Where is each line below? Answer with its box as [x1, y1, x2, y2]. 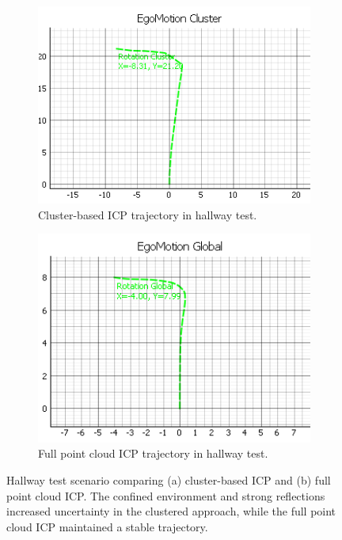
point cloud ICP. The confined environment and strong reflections [6, 487, 325, 504]
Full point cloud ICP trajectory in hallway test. [38, 445, 268, 462]
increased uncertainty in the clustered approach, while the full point [6, 503, 336, 519]
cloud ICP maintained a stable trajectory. [6, 518, 208, 534]
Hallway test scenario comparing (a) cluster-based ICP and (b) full [6, 471, 331, 488]
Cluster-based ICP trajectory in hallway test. [38, 206, 257, 222]
